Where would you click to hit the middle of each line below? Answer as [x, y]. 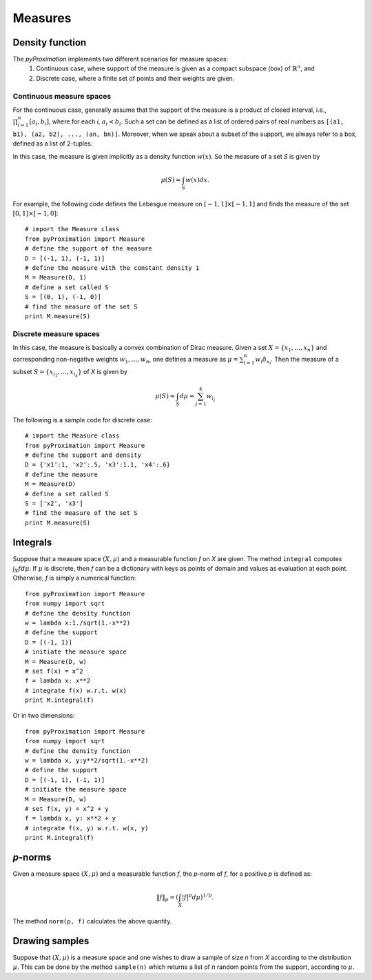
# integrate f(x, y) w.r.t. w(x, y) [87, 828]
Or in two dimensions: [44, 716]
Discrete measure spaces [56, 333]
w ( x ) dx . [197, 180]
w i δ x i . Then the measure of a [297, 361]
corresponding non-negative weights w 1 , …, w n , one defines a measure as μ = [126, 360]
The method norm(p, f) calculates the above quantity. [92, 921]
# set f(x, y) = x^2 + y [67, 808]
